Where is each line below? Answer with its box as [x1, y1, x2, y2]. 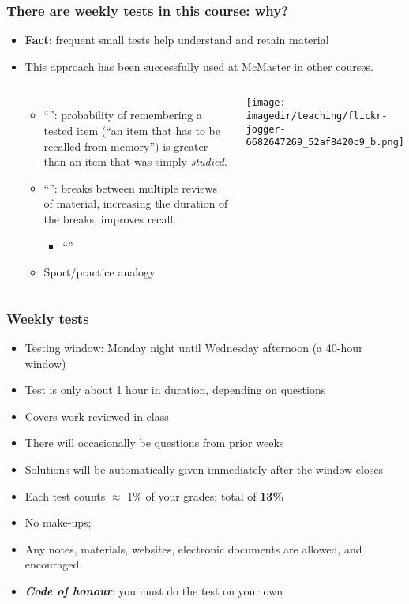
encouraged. [24, 556, 83, 572]
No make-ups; [24, 514, 92, 531]
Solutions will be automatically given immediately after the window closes [24, 460, 384, 477]
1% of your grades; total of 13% [127, 487, 283, 504]
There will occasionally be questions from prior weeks [24, 434, 284, 451]
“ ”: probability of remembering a [43, 107, 203, 123]
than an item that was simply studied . [43, 153, 227, 170]
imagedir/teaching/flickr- [246, 111, 388, 122]
